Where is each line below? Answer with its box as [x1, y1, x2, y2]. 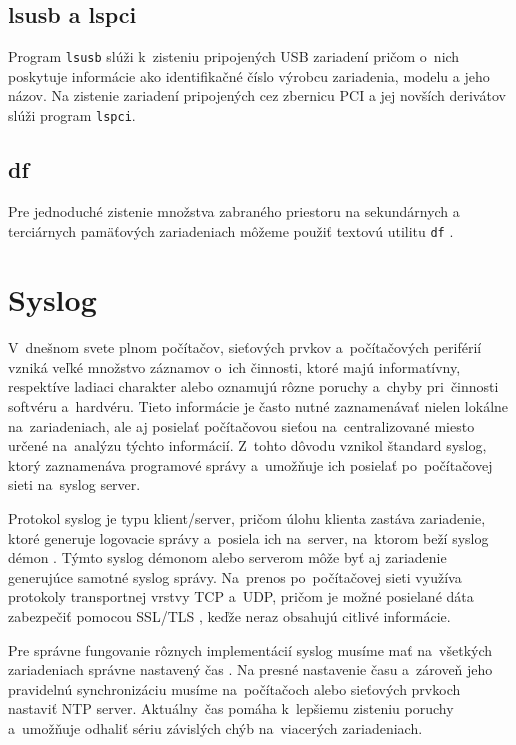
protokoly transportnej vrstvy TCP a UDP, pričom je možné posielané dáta [8, 586, 474, 607]
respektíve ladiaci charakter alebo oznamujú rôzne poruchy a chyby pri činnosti [8, 376, 499, 397]
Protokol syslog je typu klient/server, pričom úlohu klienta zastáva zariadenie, [8, 508, 486, 529]
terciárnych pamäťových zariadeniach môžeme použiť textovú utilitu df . [8, 220, 454, 241]
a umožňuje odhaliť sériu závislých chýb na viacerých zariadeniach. [8, 717, 423, 738]
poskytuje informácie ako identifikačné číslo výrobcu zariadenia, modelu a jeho [8, 65, 490, 86]
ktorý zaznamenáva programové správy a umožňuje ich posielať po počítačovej [8, 454, 493, 475]
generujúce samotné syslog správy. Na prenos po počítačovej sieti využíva [8, 566, 462, 587]
